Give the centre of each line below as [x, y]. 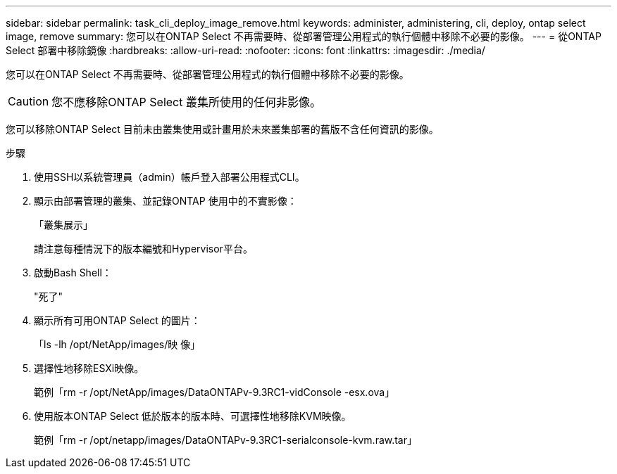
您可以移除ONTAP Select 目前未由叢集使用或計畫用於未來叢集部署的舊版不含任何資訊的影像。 [222, 129]
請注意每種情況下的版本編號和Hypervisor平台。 [143, 249]
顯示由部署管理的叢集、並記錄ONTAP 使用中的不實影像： [166, 201]
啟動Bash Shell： [73, 273]
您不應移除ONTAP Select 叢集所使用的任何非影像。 [186, 102]
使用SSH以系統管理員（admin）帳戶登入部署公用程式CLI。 [169, 177]
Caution [29, 101]
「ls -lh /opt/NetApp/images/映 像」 [117, 344]
